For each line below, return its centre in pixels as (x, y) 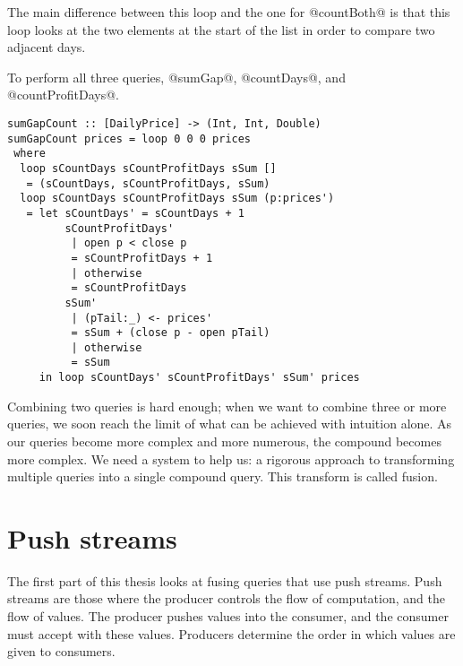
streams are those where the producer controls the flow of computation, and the (226, 598)
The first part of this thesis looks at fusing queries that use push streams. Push (225, 580)
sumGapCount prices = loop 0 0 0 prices (129, 138)
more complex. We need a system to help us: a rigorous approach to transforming (231, 458)
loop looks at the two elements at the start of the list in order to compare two (221, 29)
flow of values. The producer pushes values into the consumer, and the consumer (228, 616)
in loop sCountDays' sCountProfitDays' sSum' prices (199, 378)
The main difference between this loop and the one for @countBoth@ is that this (229, 12)
